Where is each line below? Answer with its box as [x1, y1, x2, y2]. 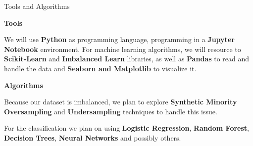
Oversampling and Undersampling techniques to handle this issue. [4, 106, 217, 116]
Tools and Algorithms [4, 1, 70, 11]
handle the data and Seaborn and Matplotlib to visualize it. [4, 63, 197, 73]
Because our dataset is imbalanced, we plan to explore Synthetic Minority [4, 97, 237, 107]
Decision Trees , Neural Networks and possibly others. [4, 132, 181, 143]
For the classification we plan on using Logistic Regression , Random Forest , [4, 123, 249, 133]
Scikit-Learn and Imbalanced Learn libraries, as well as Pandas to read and [4, 53, 250, 64]
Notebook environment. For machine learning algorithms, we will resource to [4, 44, 241, 54]
